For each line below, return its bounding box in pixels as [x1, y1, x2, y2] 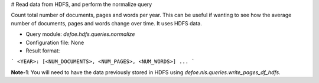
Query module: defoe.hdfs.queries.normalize [25, 31, 135, 38]
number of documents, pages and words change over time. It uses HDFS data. [11, 19, 202, 26]
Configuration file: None [25, 39, 84, 46]
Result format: [25, 47, 60, 54]
